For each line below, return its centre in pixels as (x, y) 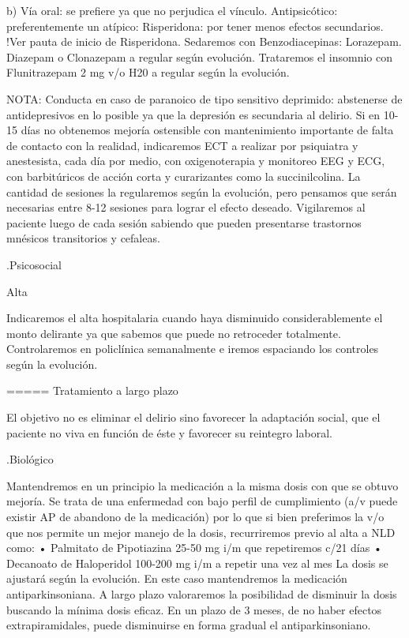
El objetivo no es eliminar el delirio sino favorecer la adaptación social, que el (193, 417)
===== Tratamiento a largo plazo (92, 390)
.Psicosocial (34, 264)
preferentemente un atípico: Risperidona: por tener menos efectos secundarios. (195, 26)
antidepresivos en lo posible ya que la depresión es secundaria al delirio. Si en (193, 114)
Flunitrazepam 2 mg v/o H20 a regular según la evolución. (148, 72)
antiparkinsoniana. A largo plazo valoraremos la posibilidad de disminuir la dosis (202, 594)
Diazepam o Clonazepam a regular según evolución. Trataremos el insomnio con (199, 56)
